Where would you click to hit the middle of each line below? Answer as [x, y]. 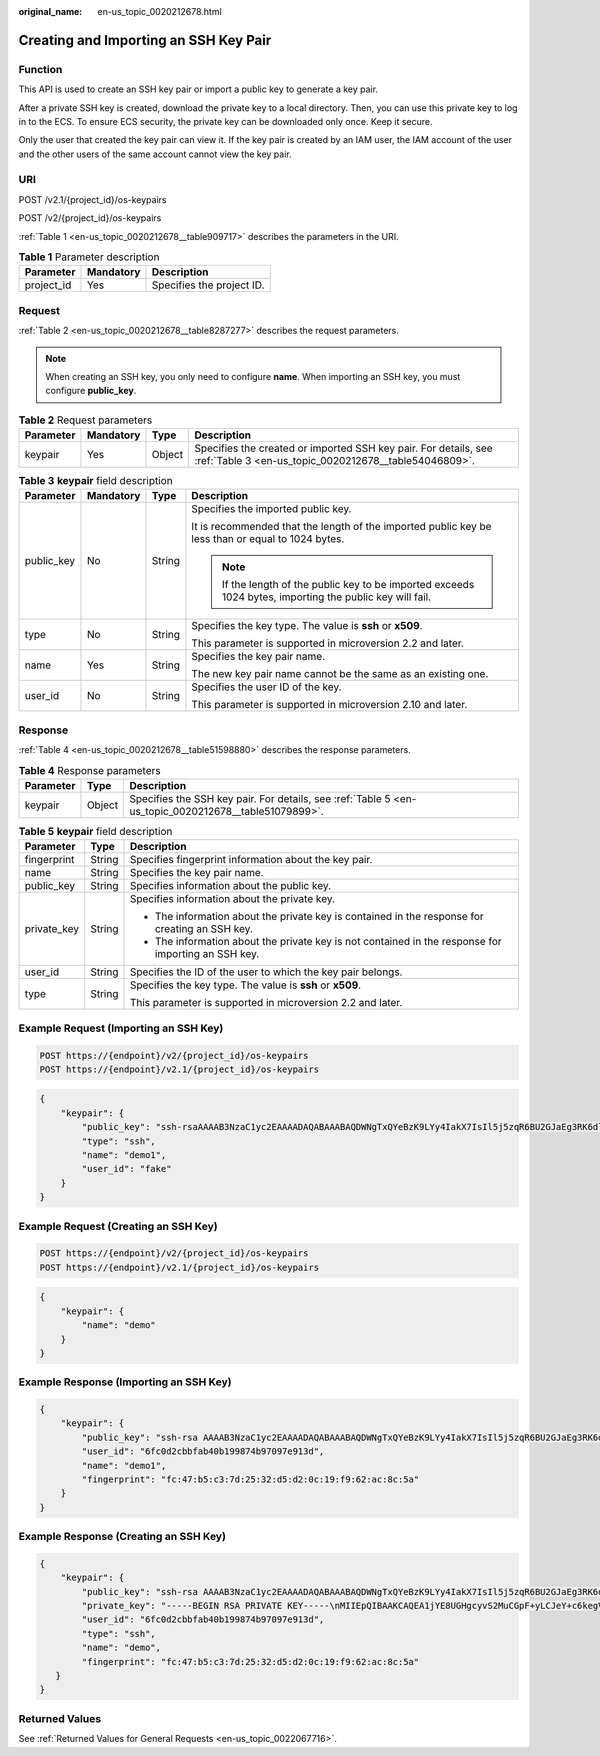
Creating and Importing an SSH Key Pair [145, 40]
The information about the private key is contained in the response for [319, 917]
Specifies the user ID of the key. [266, 687]
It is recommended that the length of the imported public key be [341, 527]
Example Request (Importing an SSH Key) [121, 1028]
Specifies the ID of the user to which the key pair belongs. [266, 972]
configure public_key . [91, 391]
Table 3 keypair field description [96, 481]
